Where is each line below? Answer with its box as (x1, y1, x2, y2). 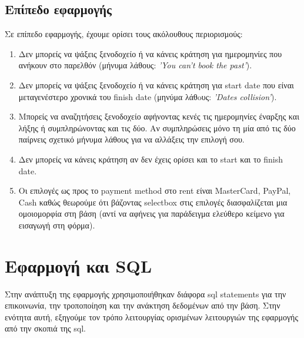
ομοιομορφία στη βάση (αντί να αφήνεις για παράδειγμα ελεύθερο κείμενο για (18, 207, 285, 220)
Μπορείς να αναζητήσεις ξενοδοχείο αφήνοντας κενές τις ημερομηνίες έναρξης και (18, 110, 299, 122)
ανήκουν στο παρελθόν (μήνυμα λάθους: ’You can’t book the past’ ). (18, 59, 252, 71)
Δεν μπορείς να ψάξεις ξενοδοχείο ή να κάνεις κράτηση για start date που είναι (18, 78, 294, 91)
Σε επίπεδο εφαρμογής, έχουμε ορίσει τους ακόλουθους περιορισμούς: (5, 28, 243, 40)
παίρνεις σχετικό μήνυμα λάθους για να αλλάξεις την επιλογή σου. (18, 133, 245, 145)
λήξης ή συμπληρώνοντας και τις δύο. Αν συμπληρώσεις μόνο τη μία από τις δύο (18, 121, 296, 134)
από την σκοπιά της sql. (5, 322, 86, 334)
